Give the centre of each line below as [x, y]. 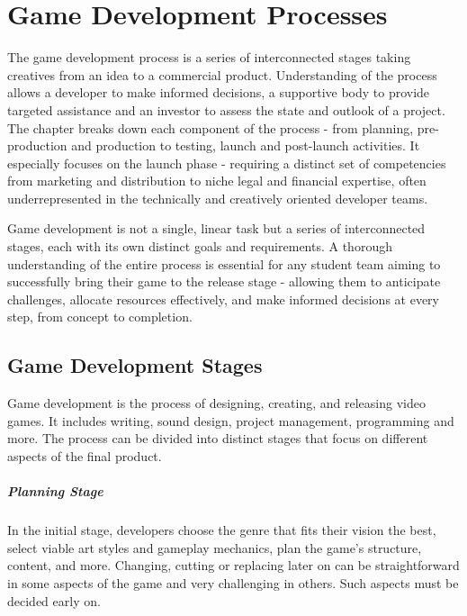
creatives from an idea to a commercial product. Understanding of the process [222, 74]
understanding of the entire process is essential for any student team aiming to [224, 263]
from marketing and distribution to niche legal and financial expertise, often [217, 181]
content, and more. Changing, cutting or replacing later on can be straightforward [233, 565]
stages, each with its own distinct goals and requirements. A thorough [200, 246]
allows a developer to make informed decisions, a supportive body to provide [219, 92]
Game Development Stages [135, 365]
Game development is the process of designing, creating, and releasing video [216, 403]
